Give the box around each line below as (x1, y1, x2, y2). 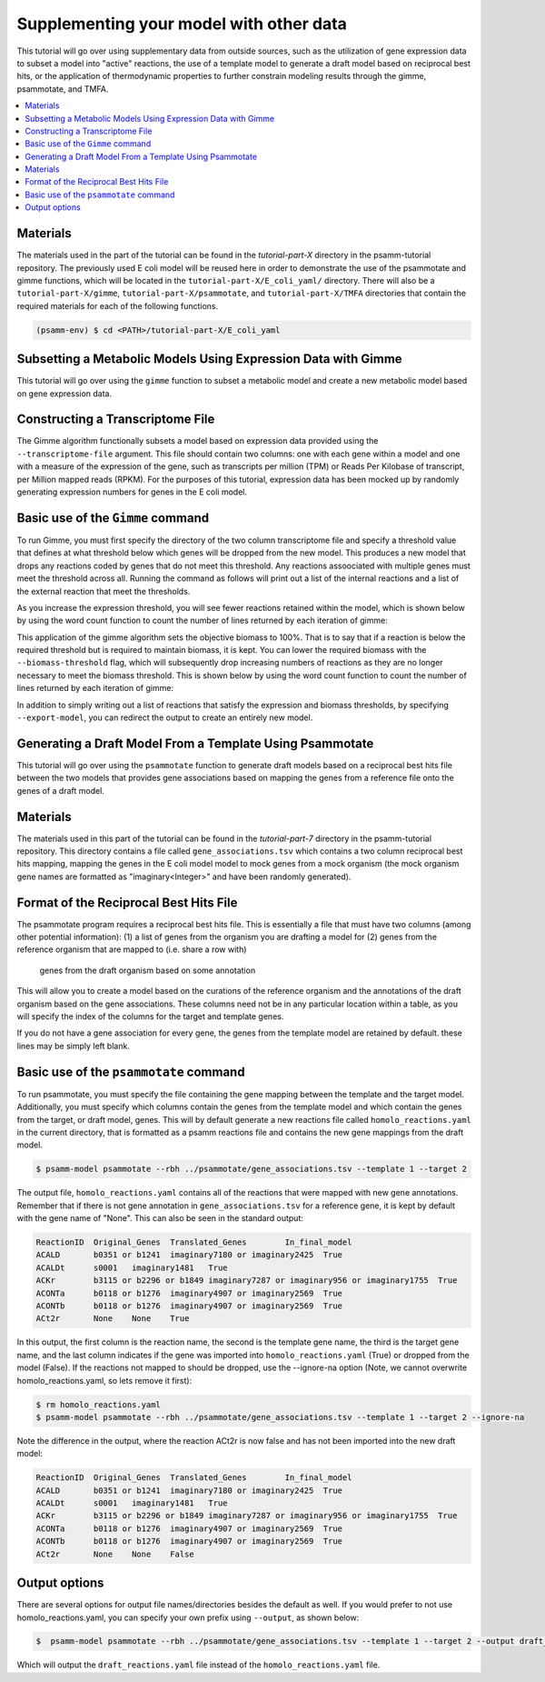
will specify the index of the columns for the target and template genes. (16, 1011, 284, 1022)
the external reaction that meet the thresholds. (16, 586, 191, 596)
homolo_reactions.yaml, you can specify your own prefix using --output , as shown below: (16, 1612, 360, 1623)
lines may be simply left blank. (16, 1040, 131, 1051)
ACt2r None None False (35, 1548, 194, 1559)
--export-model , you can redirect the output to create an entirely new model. (16, 712, 313, 723)
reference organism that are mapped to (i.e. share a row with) (16, 944, 247, 955)
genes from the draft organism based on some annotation (39, 965, 256, 976)
